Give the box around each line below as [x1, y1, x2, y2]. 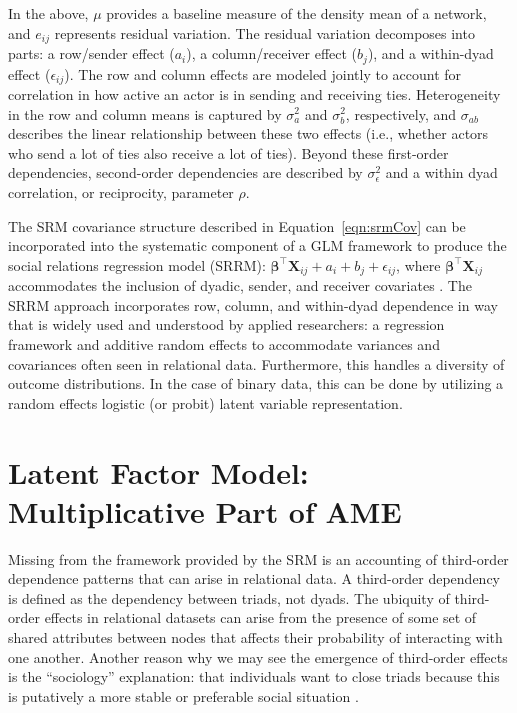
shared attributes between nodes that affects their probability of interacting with [8, 627, 503, 647]
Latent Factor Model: [8, 451, 309, 492]
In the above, [8, 3, 89, 23]
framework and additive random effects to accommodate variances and [8, 333, 440, 354]
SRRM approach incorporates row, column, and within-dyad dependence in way [8, 294, 498, 315]
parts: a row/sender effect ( [8, 43, 175, 64]
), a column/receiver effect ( [186, 43, 358, 64]
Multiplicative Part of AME [8, 490, 402, 531]
